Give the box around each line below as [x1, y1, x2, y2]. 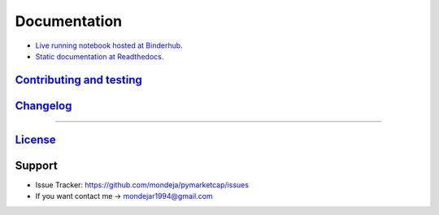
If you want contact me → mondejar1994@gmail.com [35, 191, 213, 201]
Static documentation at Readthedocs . [35, 51, 164, 61]
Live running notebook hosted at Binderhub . [35, 41, 183, 50]
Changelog [15, 98, 72, 113]
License [15, 132, 56, 146]
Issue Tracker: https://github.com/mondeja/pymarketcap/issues [35, 179, 250, 190]
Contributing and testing [15, 73, 142, 87]
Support [15, 158, 58, 172]
